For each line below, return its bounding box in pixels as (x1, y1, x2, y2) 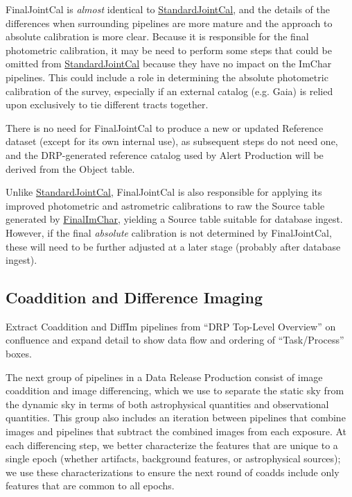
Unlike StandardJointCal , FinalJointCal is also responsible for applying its (6, 185, 322, 199)
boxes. (6, 346, 32, 361)
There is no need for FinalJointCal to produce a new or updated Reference (6, 120, 324, 135)
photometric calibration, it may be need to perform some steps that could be (6, 42, 332, 57)
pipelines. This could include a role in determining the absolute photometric (6, 69, 328, 84)
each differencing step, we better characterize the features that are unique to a (6, 437, 338, 452)
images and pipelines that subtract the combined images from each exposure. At (6, 424, 347, 439)
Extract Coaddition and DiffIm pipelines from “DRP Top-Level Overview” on (6, 319, 336, 333)
